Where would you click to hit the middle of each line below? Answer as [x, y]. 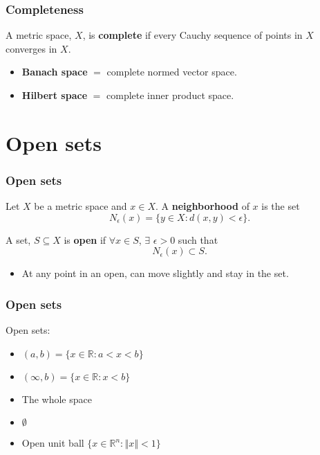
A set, [18, 239]
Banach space [55, 72]
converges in [31, 48]
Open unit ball [53, 443]
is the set [281, 206]
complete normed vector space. [172, 72]
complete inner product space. [170, 95]
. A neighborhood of [202, 206]
